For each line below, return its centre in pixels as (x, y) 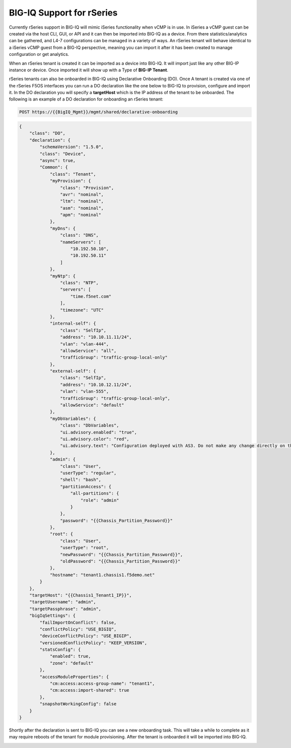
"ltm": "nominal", (82, 201)
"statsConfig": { (60, 650)
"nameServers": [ (81, 242)
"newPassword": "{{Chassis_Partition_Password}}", (121, 554)
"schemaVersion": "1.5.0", (72, 147)
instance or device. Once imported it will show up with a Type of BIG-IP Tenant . (89, 70)
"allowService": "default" (92, 405)
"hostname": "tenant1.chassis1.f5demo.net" (102, 575)
